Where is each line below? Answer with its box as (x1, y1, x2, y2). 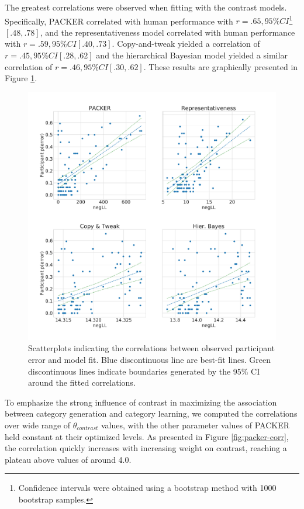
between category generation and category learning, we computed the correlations (5, 407, 298, 420)
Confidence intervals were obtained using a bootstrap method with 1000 (18, 482, 277, 494)
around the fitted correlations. (28, 376, 136, 389)
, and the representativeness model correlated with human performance (40, 26, 295, 38)
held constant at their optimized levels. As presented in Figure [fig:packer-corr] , (5, 430, 289, 442)
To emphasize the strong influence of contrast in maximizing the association (5, 396, 277, 408)
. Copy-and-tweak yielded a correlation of (112, 37, 260, 50)
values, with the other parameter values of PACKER (101, 418, 290, 431)
